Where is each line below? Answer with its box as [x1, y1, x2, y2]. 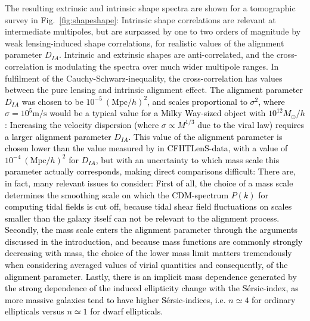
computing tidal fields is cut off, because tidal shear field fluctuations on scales [5, 200, 292, 213]
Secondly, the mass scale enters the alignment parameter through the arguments [5, 223, 297, 236]
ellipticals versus [5, 305, 64, 317]
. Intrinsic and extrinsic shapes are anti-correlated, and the [59, 48, 274, 61]
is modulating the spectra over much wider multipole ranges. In [46, 60, 279, 72]
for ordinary [252, 293, 296, 306]
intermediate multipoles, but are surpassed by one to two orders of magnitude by [5, 25, 301, 38]
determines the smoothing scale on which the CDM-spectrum [5, 188, 229, 201]
